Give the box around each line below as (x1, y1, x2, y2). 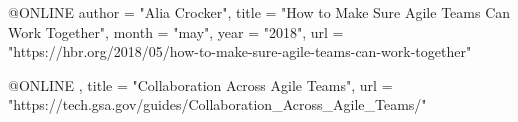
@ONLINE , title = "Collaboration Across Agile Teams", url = (8, 74, 393, 95)
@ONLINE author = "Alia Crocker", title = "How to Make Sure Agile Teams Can (8, 2, 511, 22)
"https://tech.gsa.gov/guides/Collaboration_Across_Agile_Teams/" (8, 94, 427, 115)
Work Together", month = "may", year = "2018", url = (8, 21, 344, 42)
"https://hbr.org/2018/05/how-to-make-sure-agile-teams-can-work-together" (8, 41, 472, 62)
